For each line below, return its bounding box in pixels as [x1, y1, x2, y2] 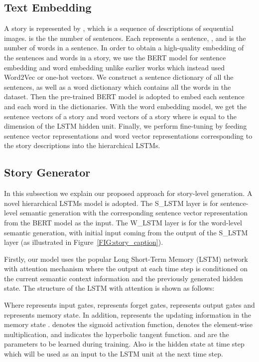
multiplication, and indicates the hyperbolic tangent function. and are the [4, 329, 229, 339]
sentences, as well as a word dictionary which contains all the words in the [4, 81, 231, 92]
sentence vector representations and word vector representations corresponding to [4, 130, 253, 141]
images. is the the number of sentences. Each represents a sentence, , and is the [4, 32, 246, 43]
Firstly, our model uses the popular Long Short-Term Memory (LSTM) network [4, 253, 248, 264]
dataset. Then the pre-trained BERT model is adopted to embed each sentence [4, 91, 245, 102]
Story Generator [4, 165, 91, 180]
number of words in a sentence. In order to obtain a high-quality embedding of [4, 42, 244, 53]
